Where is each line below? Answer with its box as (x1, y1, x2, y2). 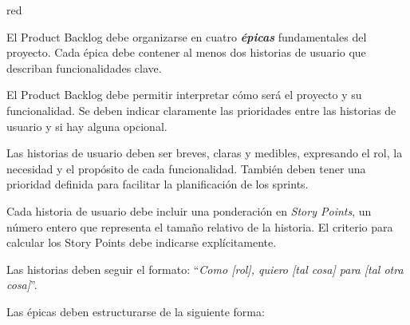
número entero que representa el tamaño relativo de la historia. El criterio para (6, 218, 393, 235)
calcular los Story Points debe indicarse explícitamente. (6, 234, 277, 251)
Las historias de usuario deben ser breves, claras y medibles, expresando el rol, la (6, 145, 403, 161)
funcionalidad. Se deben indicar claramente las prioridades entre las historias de (6, 101, 396, 118)
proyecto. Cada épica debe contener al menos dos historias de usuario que (6, 44, 366, 61)
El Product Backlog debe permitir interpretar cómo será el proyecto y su (6, 86, 362, 103)
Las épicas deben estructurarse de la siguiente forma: (6, 303, 265, 319)
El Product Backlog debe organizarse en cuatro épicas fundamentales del (6, 28, 367, 45)
